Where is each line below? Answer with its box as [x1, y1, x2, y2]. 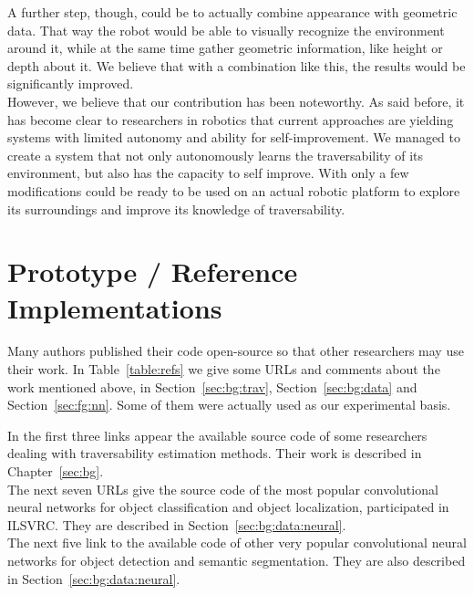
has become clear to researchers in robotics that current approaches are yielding [7, 110, 454, 129]
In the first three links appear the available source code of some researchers [7, 425, 428, 444]
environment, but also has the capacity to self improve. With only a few [7, 163, 409, 183]
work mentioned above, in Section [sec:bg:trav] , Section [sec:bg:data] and [7, 377, 417, 396]
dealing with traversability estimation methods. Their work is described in [7, 444, 422, 463]
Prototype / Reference [7, 253, 298, 290]
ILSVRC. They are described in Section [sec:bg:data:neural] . [7, 515, 346, 534]
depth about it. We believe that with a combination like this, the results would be [7, 56, 466, 75]
